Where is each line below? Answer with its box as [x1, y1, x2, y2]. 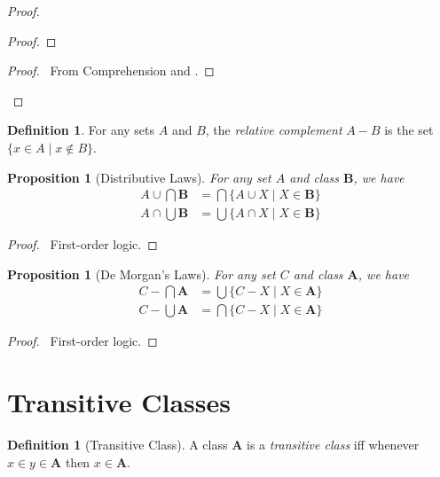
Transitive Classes [7, 384, 231, 420]
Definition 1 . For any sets [7, 121, 155, 139]
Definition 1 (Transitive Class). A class [7, 435, 228, 454]
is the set [384, 121, 434, 139]
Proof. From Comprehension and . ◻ [7, 61, 215, 80]
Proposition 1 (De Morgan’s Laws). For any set [7, 264, 276, 283]
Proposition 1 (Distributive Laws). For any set [7, 168, 271, 186]
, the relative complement [205, 121, 342, 139]
